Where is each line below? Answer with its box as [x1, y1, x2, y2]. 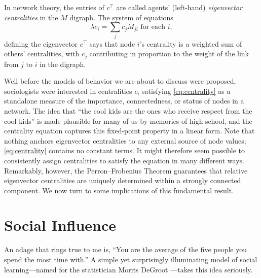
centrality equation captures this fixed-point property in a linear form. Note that [4, 125, 255, 136]
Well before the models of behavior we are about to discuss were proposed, [4, 76, 236, 86]
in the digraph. [40, 58, 86, 69]
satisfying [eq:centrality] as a [142, 85, 231, 96]
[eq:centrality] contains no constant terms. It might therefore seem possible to [4, 145, 245, 156]
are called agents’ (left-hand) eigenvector [116, 2, 242, 12]
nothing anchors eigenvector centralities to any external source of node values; [4, 135, 246, 146]
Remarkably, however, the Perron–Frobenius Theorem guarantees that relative [4, 165, 248, 176]
